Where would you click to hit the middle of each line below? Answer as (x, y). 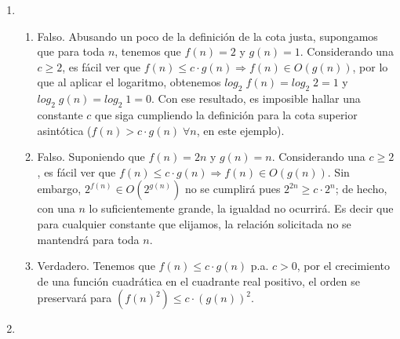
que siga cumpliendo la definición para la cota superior (226, 114)
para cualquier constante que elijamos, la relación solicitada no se (194, 223)
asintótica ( (64, 130)
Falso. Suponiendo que (91, 157)
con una (56, 208)
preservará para (75, 298)
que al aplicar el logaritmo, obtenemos (129, 82)
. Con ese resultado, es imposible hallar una (256, 98)
